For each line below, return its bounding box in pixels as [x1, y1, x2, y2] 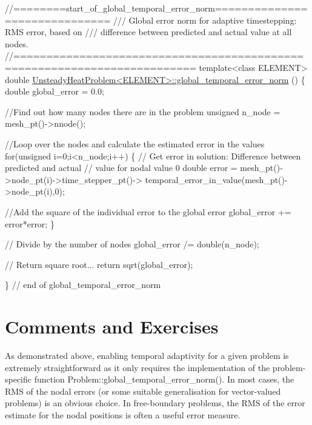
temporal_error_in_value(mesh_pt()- [145, 173, 288, 186]
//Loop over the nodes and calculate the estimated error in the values [5, 137, 265, 150]
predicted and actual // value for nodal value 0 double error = [5, 161, 237, 174]
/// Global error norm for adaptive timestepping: [113, 13, 297, 26]
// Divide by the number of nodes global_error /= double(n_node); [5, 238, 259, 250]
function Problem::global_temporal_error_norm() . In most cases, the [34, 373, 294, 386]
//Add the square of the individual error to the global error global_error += [5, 205, 291, 218]
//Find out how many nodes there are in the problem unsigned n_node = [5, 105, 280, 118]
